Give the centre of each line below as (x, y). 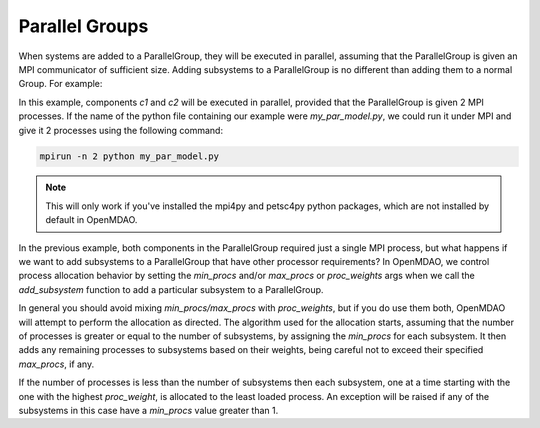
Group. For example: (60, 84)
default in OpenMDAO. (91, 220)
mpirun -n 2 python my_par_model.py (129, 156)
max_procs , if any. (56, 364)
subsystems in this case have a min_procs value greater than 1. (148, 410)
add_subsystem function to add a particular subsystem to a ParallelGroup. (171, 289)
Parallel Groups (83, 26)
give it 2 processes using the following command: (121, 130)
